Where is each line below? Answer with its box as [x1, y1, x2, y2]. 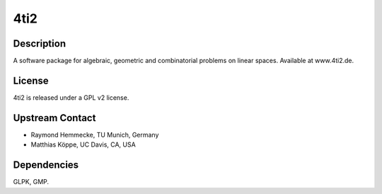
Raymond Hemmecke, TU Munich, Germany [30, 130, 159, 139]
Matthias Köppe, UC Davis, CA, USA [30, 140, 136, 149]
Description [13, 38, 66, 50]
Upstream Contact [13, 112, 96, 124]
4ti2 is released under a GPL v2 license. [13, 93, 129, 102]
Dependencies [13, 159, 79, 171]
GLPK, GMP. [13, 178, 50, 186]
